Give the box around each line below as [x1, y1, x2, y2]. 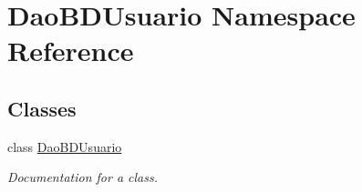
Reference [7, 32, 134, 69]
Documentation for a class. [7, 167, 158, 187]
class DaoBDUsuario [7, 136, 122, 156]
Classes [7, 94, 77, 122]
